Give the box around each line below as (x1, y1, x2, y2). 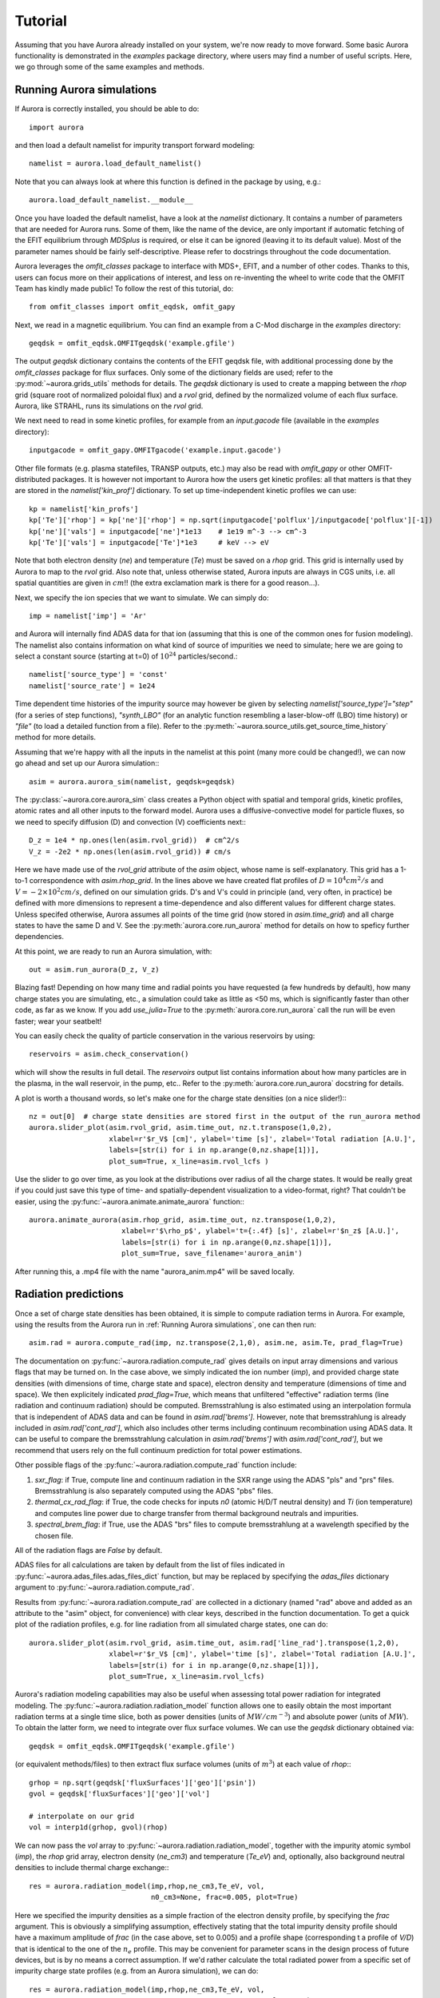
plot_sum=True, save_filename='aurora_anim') (121, 1249, 303, 1258)
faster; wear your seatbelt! (14, 1016, 102, 1026)
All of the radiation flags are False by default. (14, 1545, 163, 1554)
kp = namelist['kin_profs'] (29, 504, 139, 513)
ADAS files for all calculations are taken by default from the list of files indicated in (14, 1560, 285, 1570)
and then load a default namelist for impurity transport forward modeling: (14, 141, 256, 150)
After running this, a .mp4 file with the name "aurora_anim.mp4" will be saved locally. (14, 1267, 295, 1276)
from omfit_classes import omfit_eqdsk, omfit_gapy (29, 302, 236, 312)
